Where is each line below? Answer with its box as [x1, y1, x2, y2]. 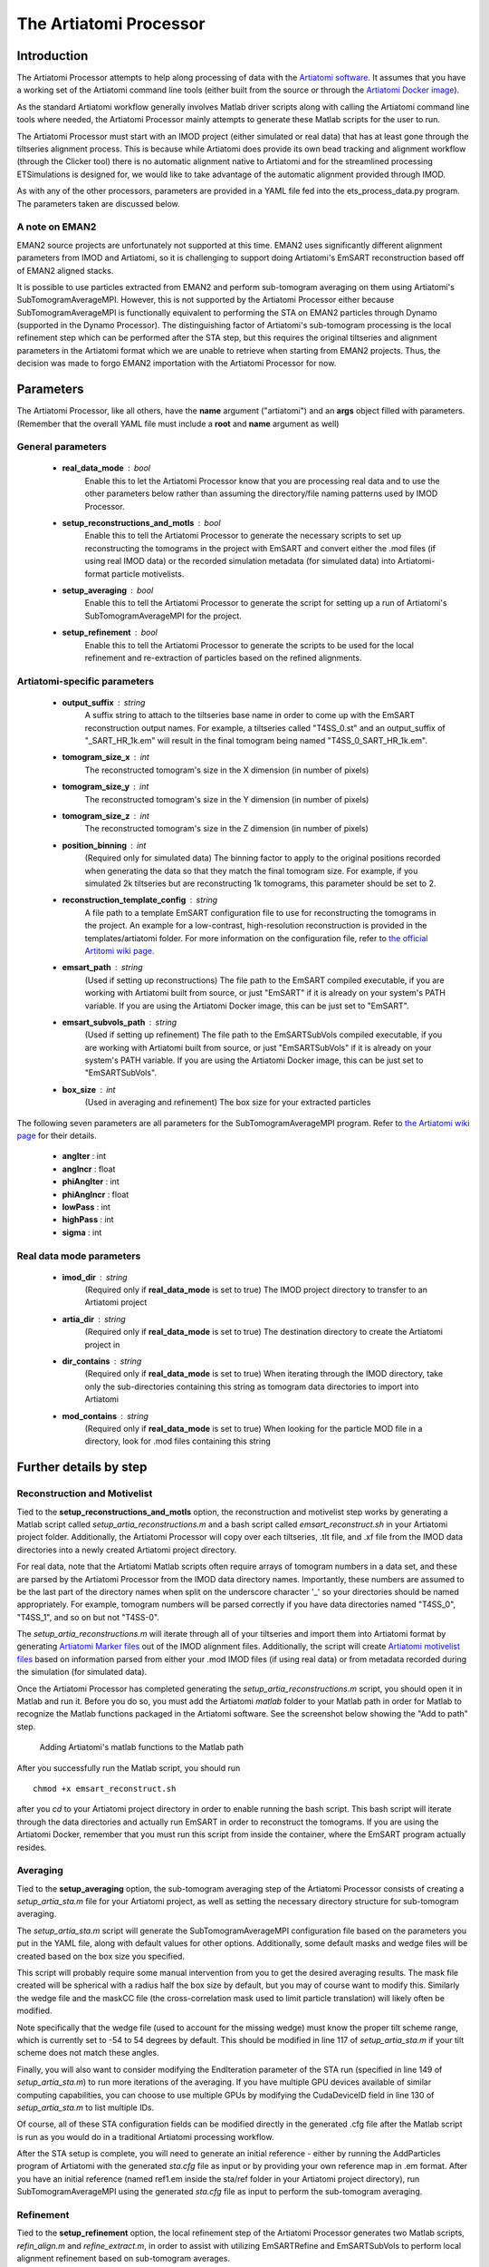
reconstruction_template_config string [62, 894, 218, 906]
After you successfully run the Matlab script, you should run [16, 1762, 241, 1773]
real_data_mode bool [62, 462, 151, 473]
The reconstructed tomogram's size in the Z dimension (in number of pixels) [84, 823, 369, 834]
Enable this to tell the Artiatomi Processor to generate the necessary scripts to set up [84, 530, 402, 541]
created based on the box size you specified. [16, 1951, 186, 1961]
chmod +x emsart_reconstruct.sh [33, 1783, 177, 1794]
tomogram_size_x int [62, 752, 149, 763]
